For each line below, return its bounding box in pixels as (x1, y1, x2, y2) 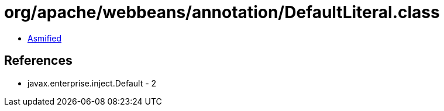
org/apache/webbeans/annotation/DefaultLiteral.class (4, 2, 440, 22)
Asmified (27, 33, 62, 43)
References (4, 53, 73, 68)
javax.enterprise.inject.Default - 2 (27, 78, 157, 88)
